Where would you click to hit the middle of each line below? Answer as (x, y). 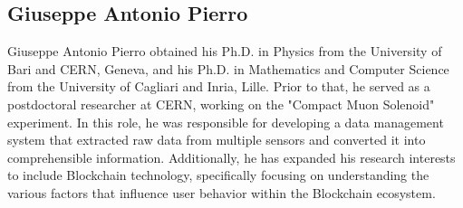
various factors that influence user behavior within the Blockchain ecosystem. (222, 192)
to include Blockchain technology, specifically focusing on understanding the (218, 175)
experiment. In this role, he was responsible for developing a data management (226, 122)
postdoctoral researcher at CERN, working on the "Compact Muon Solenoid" (221, 104)
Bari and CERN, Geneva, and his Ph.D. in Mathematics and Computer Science (228, 68)
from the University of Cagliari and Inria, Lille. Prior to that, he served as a (219, 86)
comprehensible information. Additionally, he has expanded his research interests (231, 157)
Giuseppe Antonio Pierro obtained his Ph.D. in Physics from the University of (225, 51)
